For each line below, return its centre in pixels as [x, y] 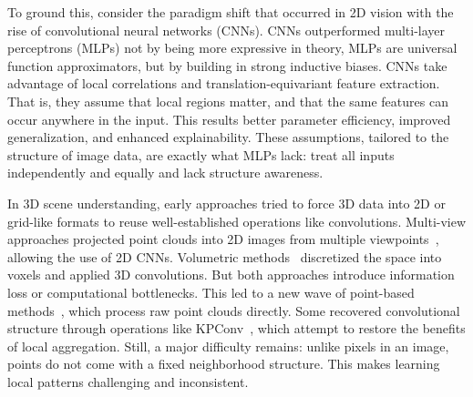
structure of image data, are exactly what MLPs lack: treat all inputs [201, 154]
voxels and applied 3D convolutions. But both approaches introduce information [231, 275]
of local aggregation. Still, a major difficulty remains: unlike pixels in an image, [228, 346]
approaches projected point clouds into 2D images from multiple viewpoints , [223, 239]
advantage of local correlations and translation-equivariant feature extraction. [224, 83]
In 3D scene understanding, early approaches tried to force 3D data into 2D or [226, 203]
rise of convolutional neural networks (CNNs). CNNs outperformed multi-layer [226, 30]
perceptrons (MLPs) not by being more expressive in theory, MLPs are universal [232, 48]
